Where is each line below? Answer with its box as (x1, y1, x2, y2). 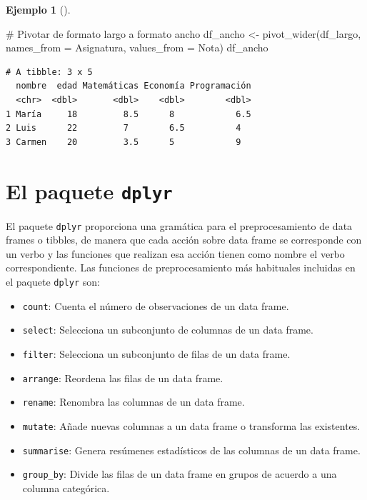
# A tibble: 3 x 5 (6, 66, 93, 77)
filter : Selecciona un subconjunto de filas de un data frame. (22, 346, 291, 361)
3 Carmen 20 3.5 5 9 (6, 136, 241, 147)
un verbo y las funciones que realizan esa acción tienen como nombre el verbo (6, 246, 345, 261)
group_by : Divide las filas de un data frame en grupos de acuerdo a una (22, 466, 337, 481)
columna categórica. (22, 480, 110, 495)
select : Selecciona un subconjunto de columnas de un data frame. (22, 322, 313, 337)
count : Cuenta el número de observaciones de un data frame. (22, 298, 289, 313)
